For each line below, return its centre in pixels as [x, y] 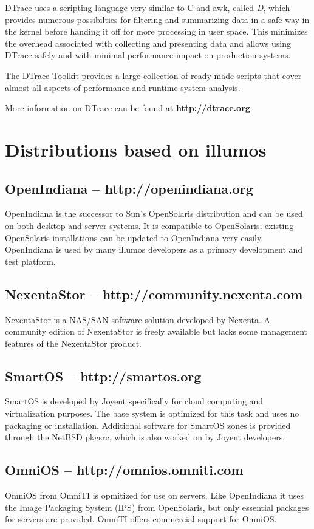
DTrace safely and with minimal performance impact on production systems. [148, 55]
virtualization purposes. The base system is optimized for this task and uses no [152, 413]
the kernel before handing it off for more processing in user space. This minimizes [156, 31]
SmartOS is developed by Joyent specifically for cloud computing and [134, 401]
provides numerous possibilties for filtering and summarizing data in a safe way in [157, 19]
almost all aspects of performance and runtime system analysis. [123, 87]
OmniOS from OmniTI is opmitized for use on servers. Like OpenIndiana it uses [154, 495]
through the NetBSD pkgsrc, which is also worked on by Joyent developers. [145, 437]
